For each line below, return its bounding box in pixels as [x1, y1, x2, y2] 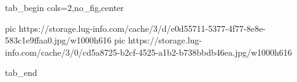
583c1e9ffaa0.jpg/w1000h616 [5, 34, 112, 47]
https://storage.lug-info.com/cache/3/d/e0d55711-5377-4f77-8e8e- [18, 21, 266, 34]
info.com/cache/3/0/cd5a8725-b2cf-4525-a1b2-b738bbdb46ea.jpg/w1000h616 [5, 45, 292, 58]
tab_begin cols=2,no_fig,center [5, 1, 124, 13]
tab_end [5, 66, 37, 79]
